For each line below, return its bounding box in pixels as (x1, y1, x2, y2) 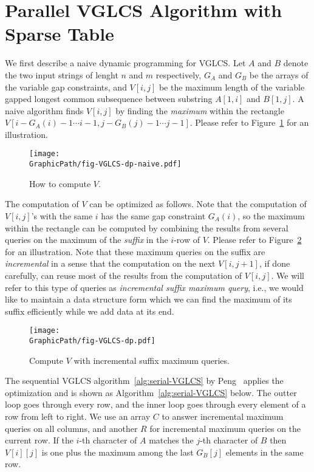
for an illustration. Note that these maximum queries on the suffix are (5, 245, 265, 258)
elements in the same (225, 445, 304, 458)
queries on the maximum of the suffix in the (5, 233, 168, 246)
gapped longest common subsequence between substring (5, 92, 213, 105)
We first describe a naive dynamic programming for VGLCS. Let (5, 56, 246, 69)
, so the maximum (237, 209, 305, 222)
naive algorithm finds (5, 104, 84, 117)
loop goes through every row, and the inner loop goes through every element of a (5, 398, 306, 411)
